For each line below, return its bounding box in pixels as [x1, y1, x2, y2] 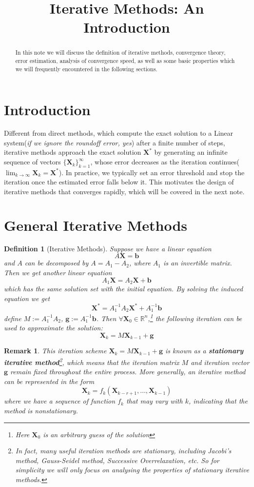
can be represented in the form [4, 376, 95, 386]
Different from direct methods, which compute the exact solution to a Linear [4, 128, 234, 138]
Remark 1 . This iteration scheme [4, 345, 107, 356]
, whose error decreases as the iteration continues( [90, 157, 239, 167]
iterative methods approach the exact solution [4, 147, 141, 157]
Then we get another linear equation [4, 267, 112, 277]
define [4, 313, 21, 323]
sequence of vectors [4, 157, 61, 167]
